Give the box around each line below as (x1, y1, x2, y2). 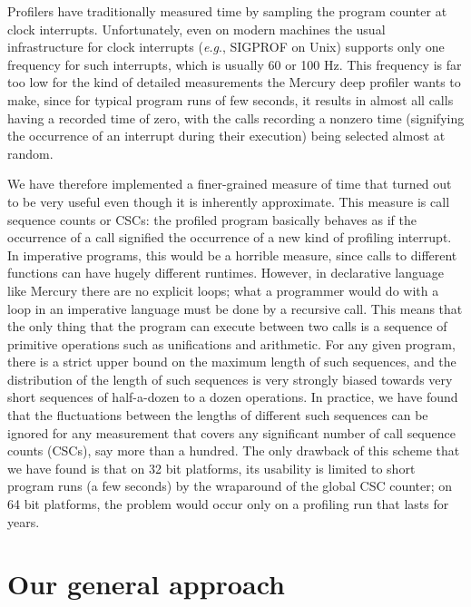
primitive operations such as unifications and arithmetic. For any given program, (7, 334, 456, 353)
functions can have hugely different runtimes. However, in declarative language (7, 263, 444, 282)
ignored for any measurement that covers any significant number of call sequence (7, 423, 456, 442)
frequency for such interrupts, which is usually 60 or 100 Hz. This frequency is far (7, 54, 462, 73)
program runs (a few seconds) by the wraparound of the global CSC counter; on (7, 476, 453, 495)
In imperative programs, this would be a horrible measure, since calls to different (7, 245, 457, 264)
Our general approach (7, 565, 285, 602)
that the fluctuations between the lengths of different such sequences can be (7, 406, 428, 425)
